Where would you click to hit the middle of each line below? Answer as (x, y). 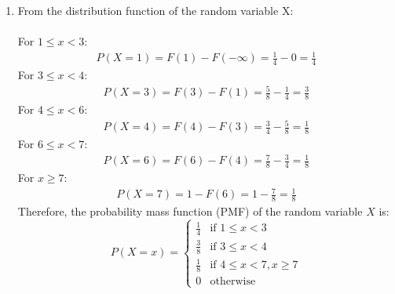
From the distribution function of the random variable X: (155, 10)
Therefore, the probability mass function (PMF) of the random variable (190, 211)
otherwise (233, 282)
